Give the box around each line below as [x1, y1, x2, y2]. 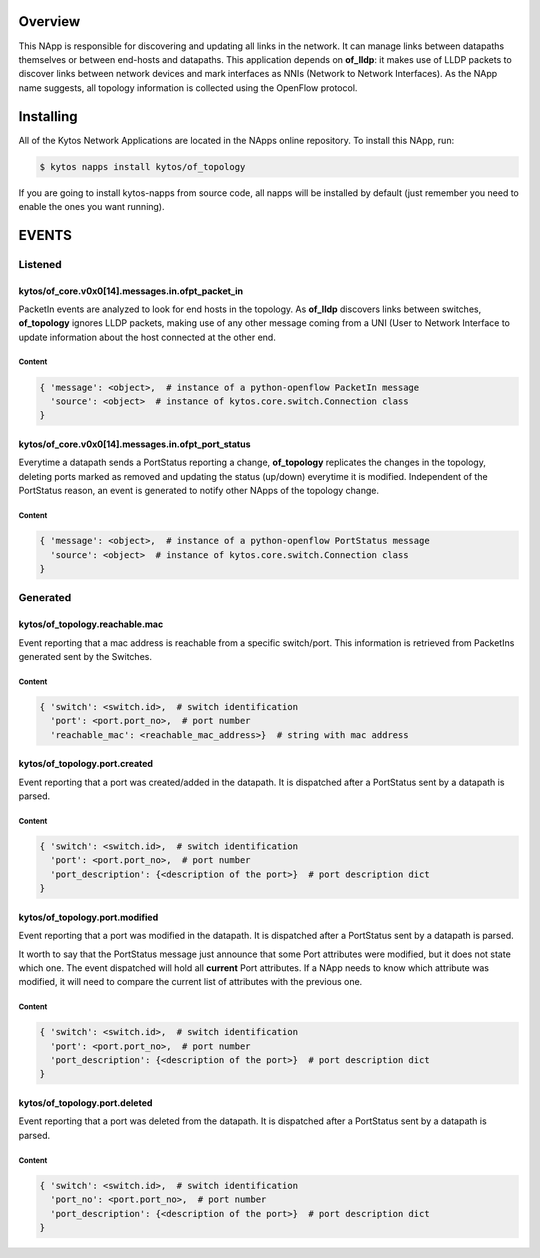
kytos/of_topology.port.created [18, 758, 154, 770]
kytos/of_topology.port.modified [18, 911, 159, 923]
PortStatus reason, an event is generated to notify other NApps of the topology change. [18, 485, 380, 497]
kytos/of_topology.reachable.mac [18, 618, 164, 630]
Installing [18, 108, 79, 125]
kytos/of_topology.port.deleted [18, 1097, 153, 1109]
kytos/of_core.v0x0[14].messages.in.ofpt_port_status [18, 438, 251, 450]
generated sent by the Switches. [18, 650, 152, 662]
